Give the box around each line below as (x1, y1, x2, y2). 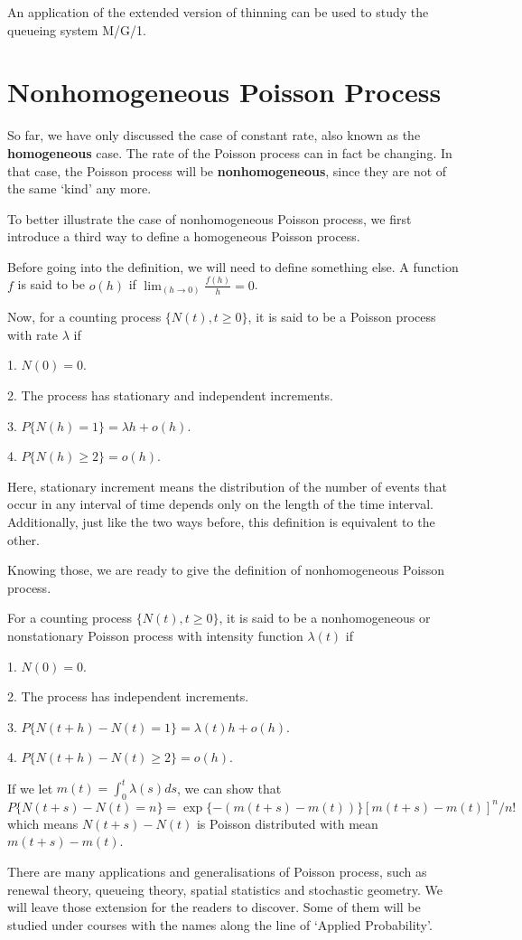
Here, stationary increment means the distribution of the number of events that (7, 476, 448, 495)
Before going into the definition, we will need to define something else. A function (7, 257, 459, 276)
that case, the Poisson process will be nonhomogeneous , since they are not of (7, 161, 447, 180)
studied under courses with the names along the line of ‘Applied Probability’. (7, 915, 433, 934)
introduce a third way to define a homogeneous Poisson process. (7, 227, 360, 246)
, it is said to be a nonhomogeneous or (219, 608, 431, 627)
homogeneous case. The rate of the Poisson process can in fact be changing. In (7, 143, 452, 162)
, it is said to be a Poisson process (247, 307, 436, 326)
